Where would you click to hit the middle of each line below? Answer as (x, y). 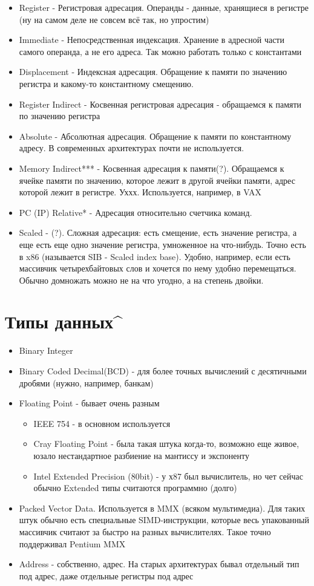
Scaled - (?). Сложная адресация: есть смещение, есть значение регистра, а (158, 233)
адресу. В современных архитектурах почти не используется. (132, 148)
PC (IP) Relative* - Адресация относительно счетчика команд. (136, 212)
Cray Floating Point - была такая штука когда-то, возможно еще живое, (166, 444)
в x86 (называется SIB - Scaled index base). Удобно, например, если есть (155, 256)
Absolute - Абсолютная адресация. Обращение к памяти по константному (155, 136)
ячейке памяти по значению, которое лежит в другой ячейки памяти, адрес (157, 180)
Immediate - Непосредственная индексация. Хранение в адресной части (152, 40)
